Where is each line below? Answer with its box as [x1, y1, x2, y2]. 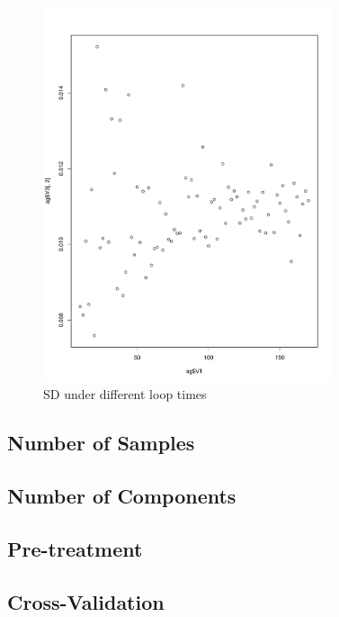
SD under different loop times [43, 385, 207, 404]
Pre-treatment [7, 535, 143, 563]
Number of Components [7, 482, 236, 510]
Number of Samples [7, 429, 195, 457]
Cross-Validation [7, 587, 165, 615]
